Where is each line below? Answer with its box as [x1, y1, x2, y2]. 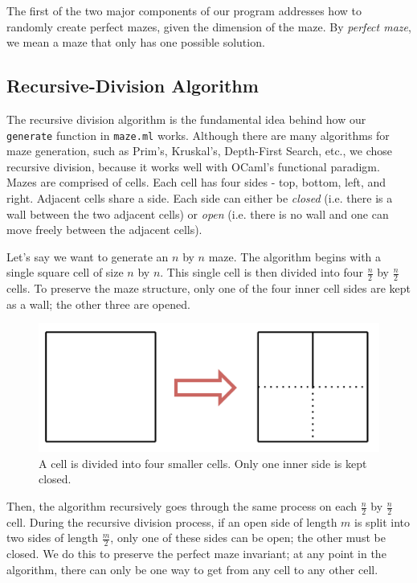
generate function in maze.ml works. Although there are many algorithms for [6, 126, 390, 143]
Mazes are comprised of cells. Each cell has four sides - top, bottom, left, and [6, 174, 386, 191]
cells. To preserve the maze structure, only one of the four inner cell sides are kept [6, 280, 411, 297]
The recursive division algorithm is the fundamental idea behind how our [6, 110, 366, 127]
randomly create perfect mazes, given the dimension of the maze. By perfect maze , [6, 18, 411, 35]
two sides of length [6, 529, 99, 546]
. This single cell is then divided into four [160, 264, 363, 281]
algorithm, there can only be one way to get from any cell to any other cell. [6, 560, 378, 577]
